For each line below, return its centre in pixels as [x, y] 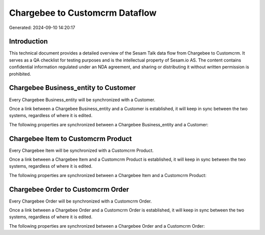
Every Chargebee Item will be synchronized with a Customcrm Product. [81, 150]
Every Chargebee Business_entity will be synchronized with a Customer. [82, 100]
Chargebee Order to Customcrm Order [69, 189]
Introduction [28, 42]
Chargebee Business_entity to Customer [72, 88]
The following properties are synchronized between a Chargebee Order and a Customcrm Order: [107, 226]
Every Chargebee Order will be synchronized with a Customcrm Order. [80, 201]
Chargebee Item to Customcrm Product [70, 138]
